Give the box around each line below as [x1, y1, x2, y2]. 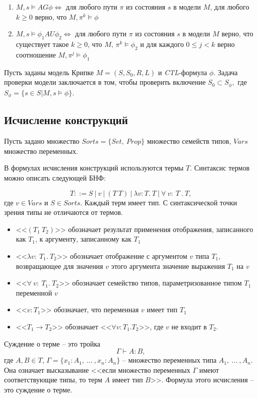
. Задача [213, 67, 238, 77]
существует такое [16, 38, 69, 49]
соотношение [16, 49, 56, 60]
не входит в [171, 321, 207, 331]
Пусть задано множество [4, 136, 80, 146]
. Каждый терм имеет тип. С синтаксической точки [80, 197, 237, 207]
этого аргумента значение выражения [111, 260, 225, 271]
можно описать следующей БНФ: [4, 173, 106, 183]
